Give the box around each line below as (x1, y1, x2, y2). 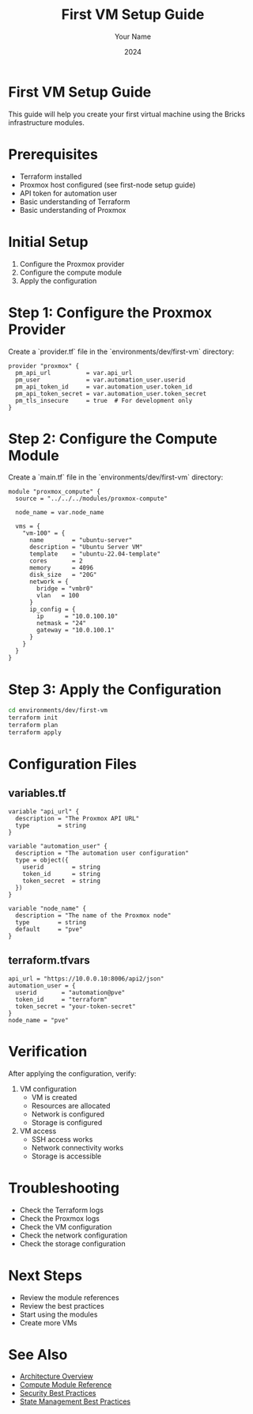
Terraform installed (19, 172, 82, 181)
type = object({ (15, 856, 69, 864)
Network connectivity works (31, 1143, 124, 1152)
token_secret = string (22, 877, 101, 885)
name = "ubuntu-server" (28, 536, 133, 544)
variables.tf (8, 787, 66, 800)
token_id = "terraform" (15, 995, 108, 1003)
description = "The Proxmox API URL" (15, 814, 140, 822)
